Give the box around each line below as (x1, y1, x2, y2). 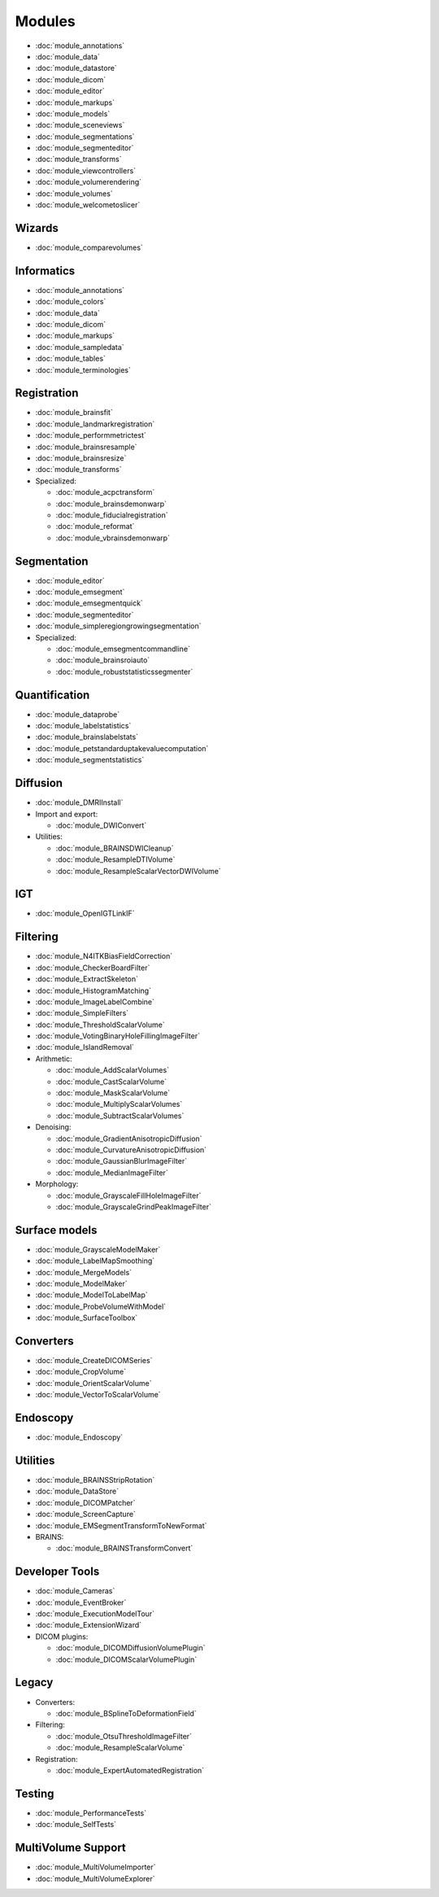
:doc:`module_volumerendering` (35, 177, 142, 187)
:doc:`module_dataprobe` (35, 709, 120, 719)
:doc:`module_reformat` (55, 522, 135, 531)
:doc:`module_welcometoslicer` (35, 200, 141, 210)
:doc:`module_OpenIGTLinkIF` (35, 908, 135, 919)
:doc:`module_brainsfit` (35, 408, 113, 417)
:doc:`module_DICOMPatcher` (35, 1497, 136, 1507)
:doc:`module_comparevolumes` (35, 243, 144, 252)
